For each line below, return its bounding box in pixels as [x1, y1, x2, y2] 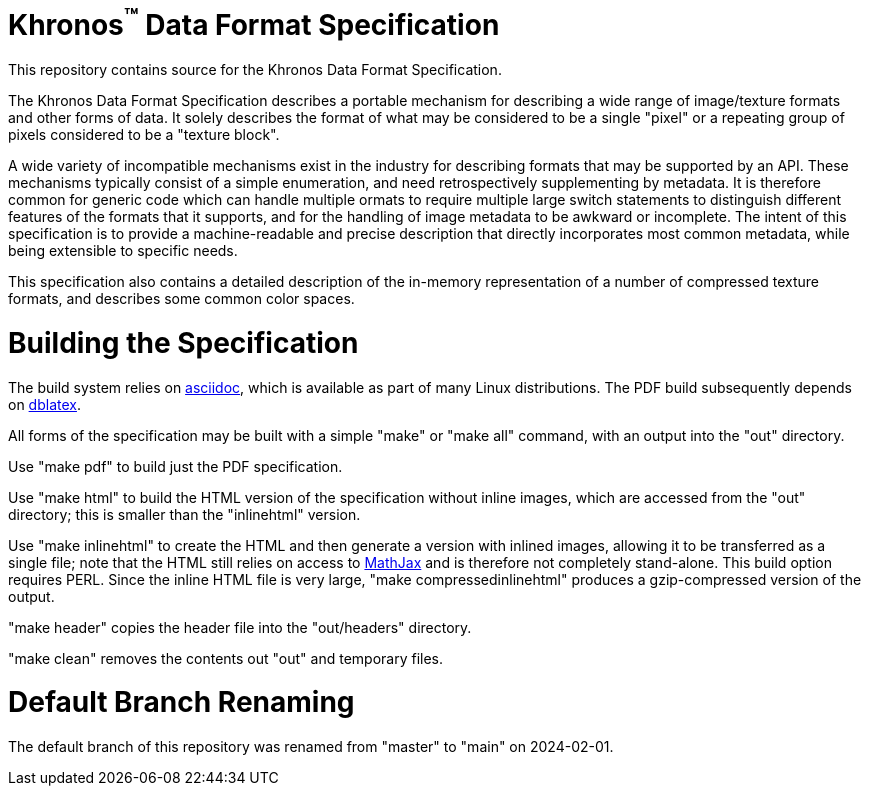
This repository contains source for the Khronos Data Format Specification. [8, 61, 502, 79]
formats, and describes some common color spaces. [8, 290, 355, 308]
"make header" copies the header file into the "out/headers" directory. [8, 618, 472, 636]
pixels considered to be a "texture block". [8, 126, 280, 144]
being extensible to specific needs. [8, 242, 238, 260]
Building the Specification [8, 325, 359, 360]
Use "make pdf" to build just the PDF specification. [8, 457, 343, 475]
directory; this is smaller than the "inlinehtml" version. [8, 505, 361, 523]
